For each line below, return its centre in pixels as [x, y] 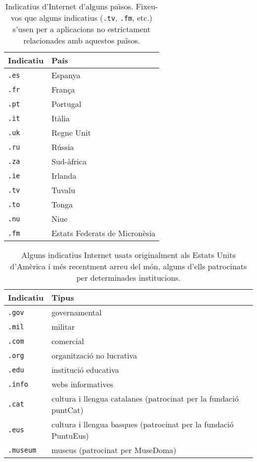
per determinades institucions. [128, 278]
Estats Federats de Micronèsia [104, 233]
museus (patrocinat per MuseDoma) [114, 450]
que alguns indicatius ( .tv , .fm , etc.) [88, 18]
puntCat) [67, 410]
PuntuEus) [70, 436]
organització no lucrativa [94, 355]
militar [63, 327]
